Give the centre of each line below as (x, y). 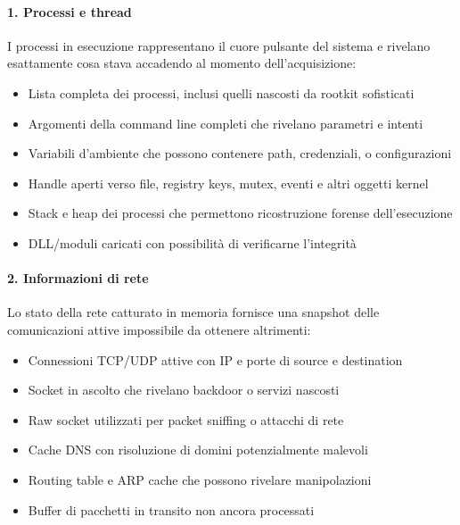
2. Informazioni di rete (78, 278)
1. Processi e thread (70, 11)
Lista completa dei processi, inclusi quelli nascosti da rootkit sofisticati (221, 92)
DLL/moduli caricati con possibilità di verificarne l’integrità (192, 242)
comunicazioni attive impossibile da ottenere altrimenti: (159, 329)
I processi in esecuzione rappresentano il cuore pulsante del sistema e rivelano (219, 45)
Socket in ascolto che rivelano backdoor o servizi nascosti (184, 390)
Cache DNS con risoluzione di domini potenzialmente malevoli (198, 450)
